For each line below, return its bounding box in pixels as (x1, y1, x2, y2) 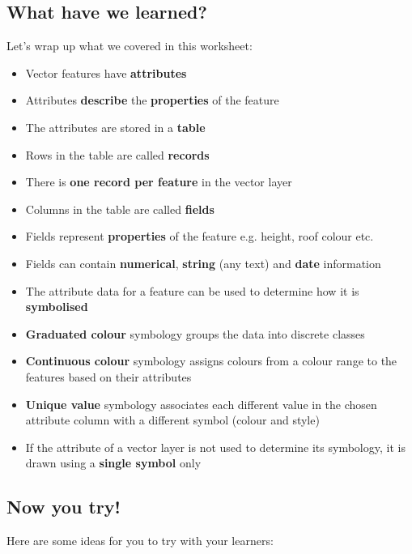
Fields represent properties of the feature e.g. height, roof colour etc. (25, 228, 374, 245)
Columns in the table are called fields (25, 200, 214, 217)
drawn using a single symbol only (25, 454, 202, 471)
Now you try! (6, 494, 121, 519)
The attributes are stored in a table (25, 118, 206, 135)
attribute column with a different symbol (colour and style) (25, 411, 320, 428)
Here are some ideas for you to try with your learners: (6, 532, 274, 549)
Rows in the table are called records (25, 146, 210, 163)
